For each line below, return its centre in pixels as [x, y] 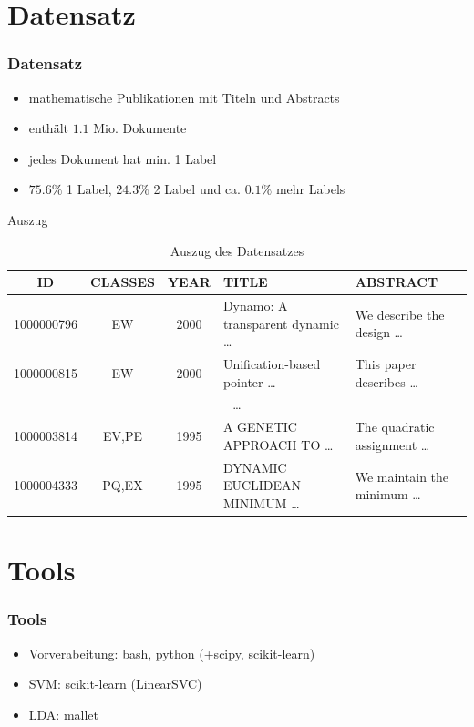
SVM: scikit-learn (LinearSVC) [115, 684]
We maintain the [402, 476]
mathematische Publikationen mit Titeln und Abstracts [184, 97]
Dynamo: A [255, 305]
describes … [386, 381]
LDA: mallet [64, 714]
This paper [386, 364]
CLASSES [123, 282]
